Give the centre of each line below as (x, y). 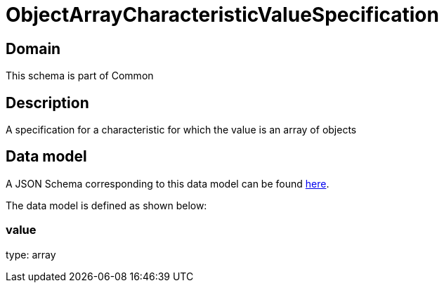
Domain (33, 48)
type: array (31, 254)
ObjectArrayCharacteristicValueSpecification (222, 15)
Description (47, 103)
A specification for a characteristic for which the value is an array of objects (181, 130)
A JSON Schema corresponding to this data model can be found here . (168, 183)
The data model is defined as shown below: (106, 205)
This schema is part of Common (80, 76)
